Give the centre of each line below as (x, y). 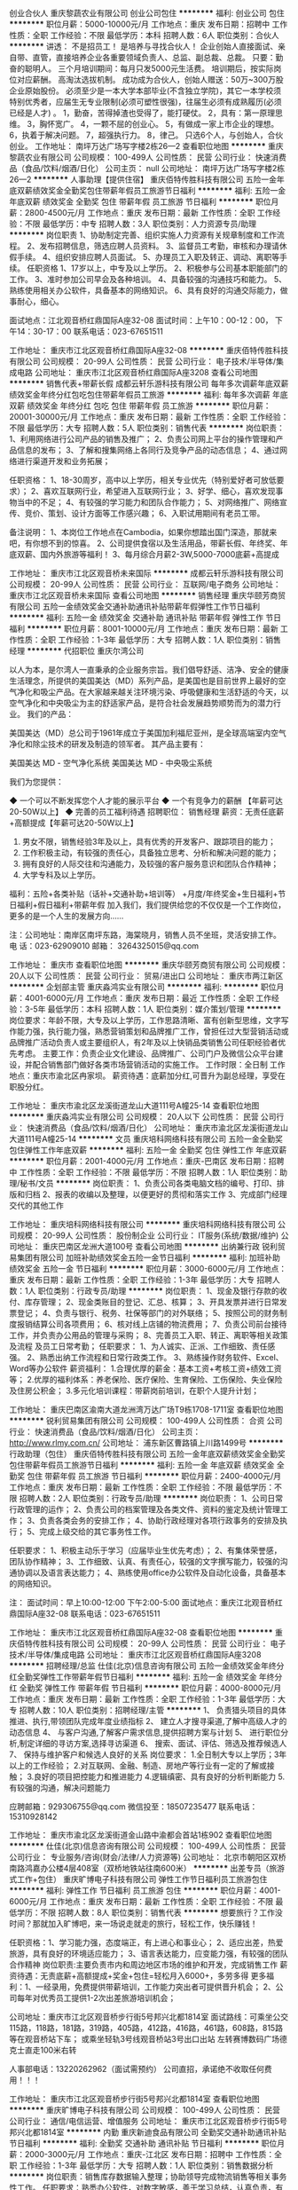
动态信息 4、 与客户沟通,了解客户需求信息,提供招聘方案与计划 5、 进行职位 (145, 1732)
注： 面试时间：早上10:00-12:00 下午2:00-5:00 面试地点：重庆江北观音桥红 (146, 1603)
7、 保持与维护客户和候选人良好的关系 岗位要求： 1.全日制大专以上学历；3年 (148, 1754)
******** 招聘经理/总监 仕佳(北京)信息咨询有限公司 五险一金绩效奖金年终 (143, 1666)
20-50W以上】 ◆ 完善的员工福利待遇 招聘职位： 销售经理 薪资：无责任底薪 (147, 811)
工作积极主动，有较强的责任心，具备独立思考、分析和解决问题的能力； (150, 853)
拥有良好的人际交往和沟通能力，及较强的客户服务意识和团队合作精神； (150, 864)
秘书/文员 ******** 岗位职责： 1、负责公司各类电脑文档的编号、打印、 (149, 1183)
